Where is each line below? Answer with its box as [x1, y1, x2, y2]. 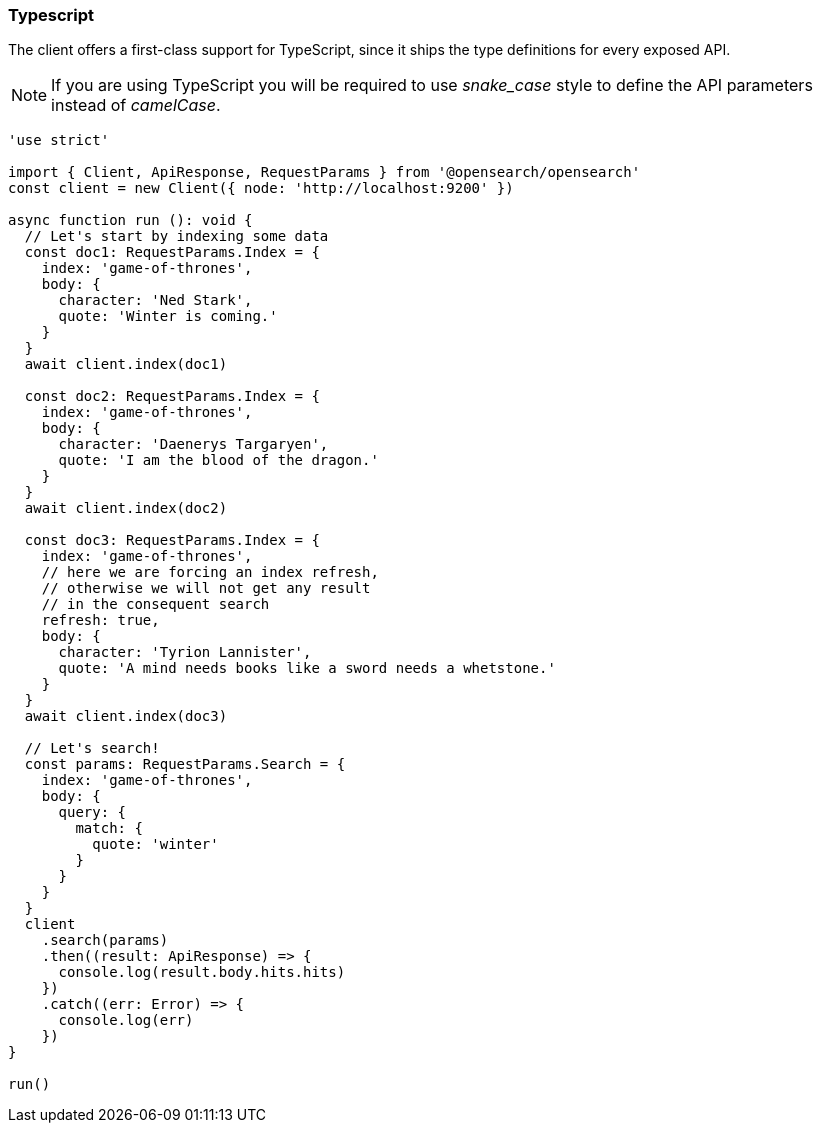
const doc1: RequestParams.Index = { [24, 244, 320, 261]
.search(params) [41, 932, 169, 949]
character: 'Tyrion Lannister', [58, 644, 312, 661]
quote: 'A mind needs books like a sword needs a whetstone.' [58, 660, 556, 677]
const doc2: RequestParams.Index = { [24, 388, 320, 405]
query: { [58, 804, 127, 821]
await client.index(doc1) [24, 356, 228, 373]
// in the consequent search [41, 596, 270, 613]
